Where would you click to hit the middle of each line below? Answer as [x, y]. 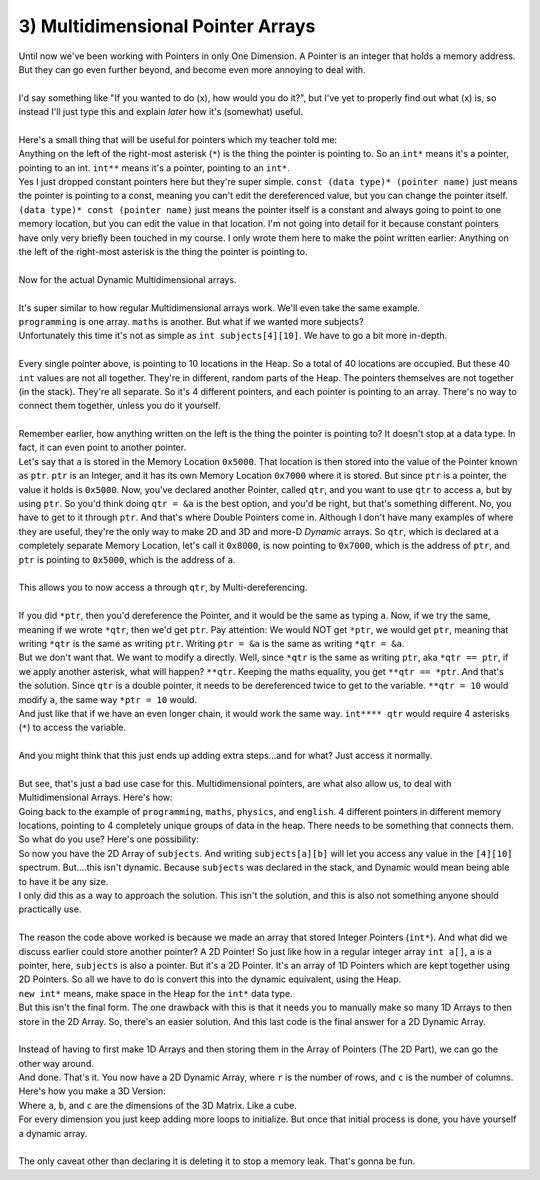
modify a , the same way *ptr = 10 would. [108, 699]
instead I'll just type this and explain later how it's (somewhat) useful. [161, 112]
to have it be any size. [63, 881]
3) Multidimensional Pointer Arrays [167, 26]
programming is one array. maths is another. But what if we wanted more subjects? [191, 321]
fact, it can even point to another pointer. [102, 447]
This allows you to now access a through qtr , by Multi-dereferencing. [163, 587]
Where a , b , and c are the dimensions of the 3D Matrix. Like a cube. [157, 1105]
